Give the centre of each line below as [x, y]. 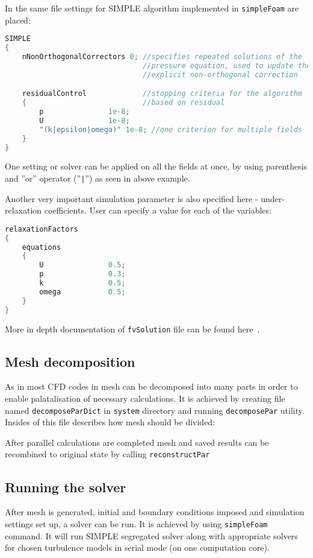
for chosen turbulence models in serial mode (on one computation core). [137, 547]
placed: [18, 20]
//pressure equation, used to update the [227, 65]
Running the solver [66, 487]
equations [42, 247]
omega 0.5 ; [82, 292]
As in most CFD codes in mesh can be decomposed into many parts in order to [151, 386]
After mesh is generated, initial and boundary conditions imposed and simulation [155, 512]
